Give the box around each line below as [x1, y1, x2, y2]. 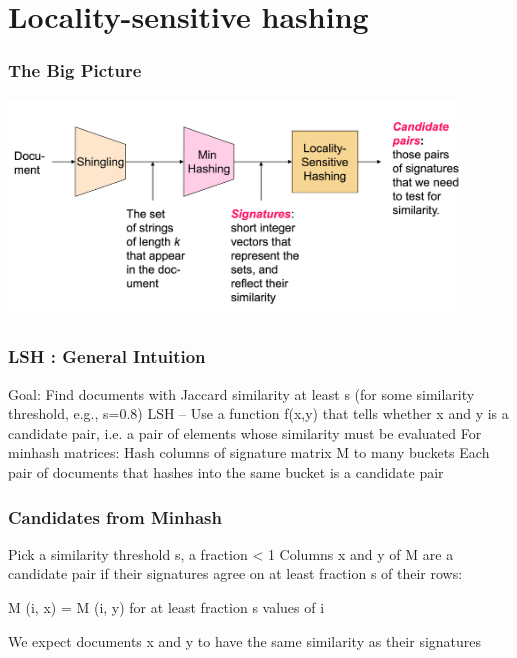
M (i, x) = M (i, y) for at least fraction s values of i [8, 597, 325, 618]
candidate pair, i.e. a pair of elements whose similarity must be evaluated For [8, 422, 482, 443]
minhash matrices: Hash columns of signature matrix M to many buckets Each [8, 442, 490, 463]
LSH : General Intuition [8, 344, 206, 369]
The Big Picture [8, 58, 142, 83]
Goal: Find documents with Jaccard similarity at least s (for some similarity [8, 383, 475, 404]
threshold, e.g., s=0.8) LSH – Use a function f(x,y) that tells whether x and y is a [8, 403, 509, 424]
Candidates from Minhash [8, 504, 222, 529]
